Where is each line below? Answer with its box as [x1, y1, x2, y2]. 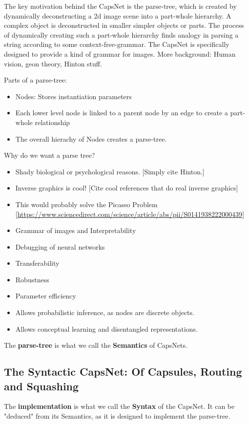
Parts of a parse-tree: [4, 75, 67, 85]
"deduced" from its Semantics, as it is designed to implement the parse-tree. [4, 411, 230, 421]
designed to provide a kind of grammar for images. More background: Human [4, 48, 236, 59]
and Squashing [4, 378, 79, 393]
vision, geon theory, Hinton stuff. [4, 58, 102, 68]
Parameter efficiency [15, 291, 76, 301]
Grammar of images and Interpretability [15, 225, 136, 235]
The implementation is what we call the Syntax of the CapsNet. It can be [4, 401, 235, 411]
